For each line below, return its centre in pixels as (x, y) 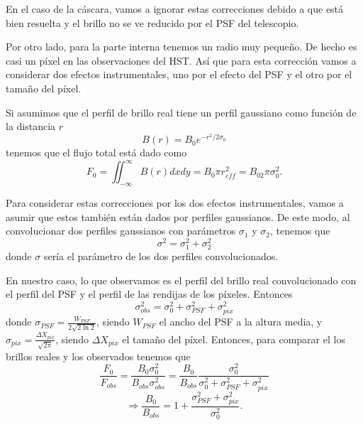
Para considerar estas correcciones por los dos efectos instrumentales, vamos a (175, 203)
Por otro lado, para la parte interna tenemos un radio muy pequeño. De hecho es (181, 47)
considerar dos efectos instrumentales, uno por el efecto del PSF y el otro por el (179, 74)
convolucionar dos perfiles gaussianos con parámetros (121, 231)
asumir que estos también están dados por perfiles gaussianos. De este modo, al (178, 216)
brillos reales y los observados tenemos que (98, 356)
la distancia (31, 126)
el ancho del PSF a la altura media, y (241, 322)
